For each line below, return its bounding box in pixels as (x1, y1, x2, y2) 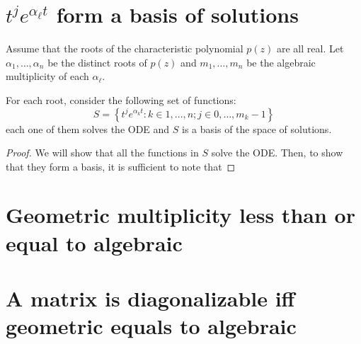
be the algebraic (246, 55, 316, 69)
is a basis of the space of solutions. (182, 121, 332, 136)
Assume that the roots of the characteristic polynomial (6, 41, 243, 56)
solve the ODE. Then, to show (211, 145, 343, 160)
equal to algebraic (6, 228, 183, 257)
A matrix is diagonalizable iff (6, 284, 295, 313)
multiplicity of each (6, 69, 89, 84)
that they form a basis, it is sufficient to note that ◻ (6, 159, 236, 173)
